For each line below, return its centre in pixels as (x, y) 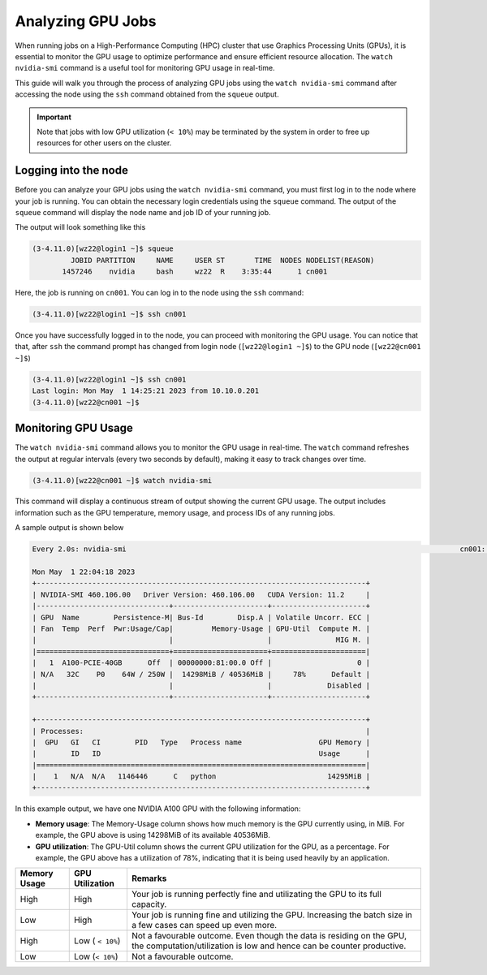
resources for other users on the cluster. (104, 143)
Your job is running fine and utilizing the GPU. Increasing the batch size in (272, 915)
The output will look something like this (80, 227)
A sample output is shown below (69, 528)
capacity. (149, 904)
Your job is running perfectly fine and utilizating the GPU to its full (256, 895)
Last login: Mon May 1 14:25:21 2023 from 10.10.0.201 (146, 391)
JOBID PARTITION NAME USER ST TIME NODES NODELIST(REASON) (222, 260)
